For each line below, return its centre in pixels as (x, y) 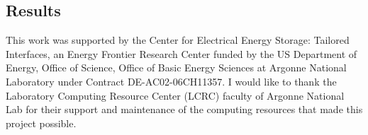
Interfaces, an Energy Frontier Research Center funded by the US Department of (182, 53)
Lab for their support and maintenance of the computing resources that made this (184, 109)
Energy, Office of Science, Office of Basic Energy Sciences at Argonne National (176, 67)
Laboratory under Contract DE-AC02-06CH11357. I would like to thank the (171, 81)
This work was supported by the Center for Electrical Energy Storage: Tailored (178, 40)
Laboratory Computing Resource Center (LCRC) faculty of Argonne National (175, 95)
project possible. (41, 123)
